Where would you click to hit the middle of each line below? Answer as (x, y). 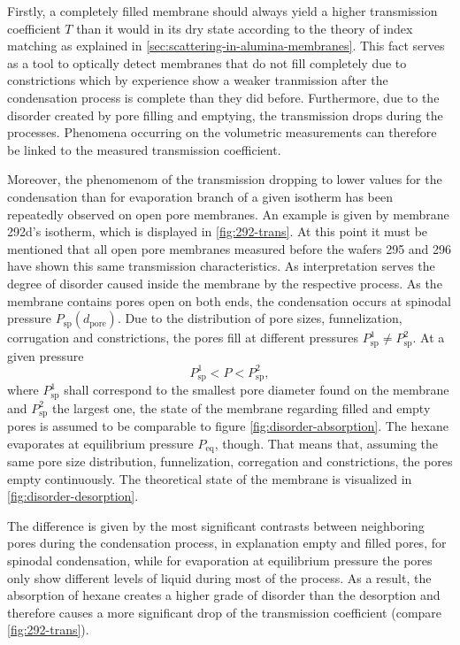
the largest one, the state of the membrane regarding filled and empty (241, 407)
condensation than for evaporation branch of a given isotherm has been (200, 196)
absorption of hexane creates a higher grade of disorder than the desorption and (224, 595)
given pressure (46, 355)
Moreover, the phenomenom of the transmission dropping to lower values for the (225, 179)
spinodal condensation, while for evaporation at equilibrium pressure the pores (220, 561)
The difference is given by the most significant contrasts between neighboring (216, 525)
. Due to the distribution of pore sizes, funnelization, (260, 318)
